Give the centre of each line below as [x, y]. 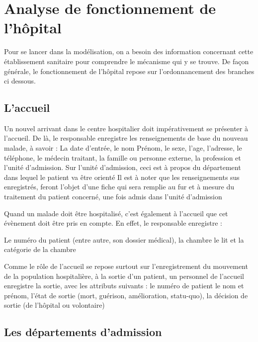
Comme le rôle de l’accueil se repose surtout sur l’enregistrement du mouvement [126, 266]
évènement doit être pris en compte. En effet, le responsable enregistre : [113, 223]
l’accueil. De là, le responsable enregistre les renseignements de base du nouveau [126, 138]
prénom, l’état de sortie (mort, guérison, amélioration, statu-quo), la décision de [126, 295]
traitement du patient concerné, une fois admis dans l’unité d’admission [113, 197]
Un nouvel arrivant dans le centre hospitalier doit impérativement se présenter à [126, 128]
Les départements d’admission [83, 332]
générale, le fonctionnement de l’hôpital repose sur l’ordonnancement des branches [129, 71]
